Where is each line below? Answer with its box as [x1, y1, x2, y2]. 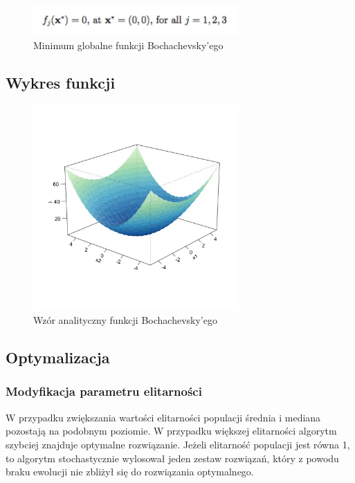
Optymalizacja [6, 347, 110, 368]
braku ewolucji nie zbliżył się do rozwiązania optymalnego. [6, 464, 254, 479]
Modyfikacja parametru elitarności [6, 383, 202, 400]
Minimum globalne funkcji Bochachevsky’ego [33, 37, 224, 52]
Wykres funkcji [6, 71, 116, 93]
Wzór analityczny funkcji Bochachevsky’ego [33, 313, 217, 327]
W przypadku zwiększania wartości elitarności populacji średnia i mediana [6, 410, 321, 424]
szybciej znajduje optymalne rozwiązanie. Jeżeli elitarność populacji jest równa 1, [6, 437, 350, 451]
